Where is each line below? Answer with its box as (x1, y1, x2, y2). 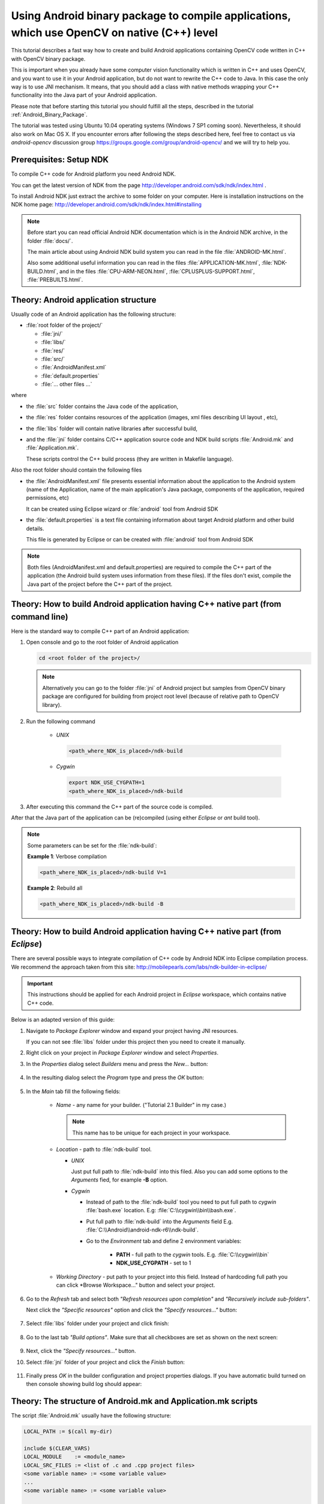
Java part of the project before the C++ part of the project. (27, 581, 173, 588)
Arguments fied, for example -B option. (71, 1176, 168, 1183)
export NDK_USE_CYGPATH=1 (68, 779, 145, 786)
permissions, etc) (26, 494, 69, 502)
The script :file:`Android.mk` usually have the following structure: (11, 1412, 172, 1419)
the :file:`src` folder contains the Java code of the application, (26, 402, 179, 410)
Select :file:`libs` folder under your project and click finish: (26, 1320, 169, 1327)
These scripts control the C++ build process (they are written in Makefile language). (26, 455, 234, 463)
